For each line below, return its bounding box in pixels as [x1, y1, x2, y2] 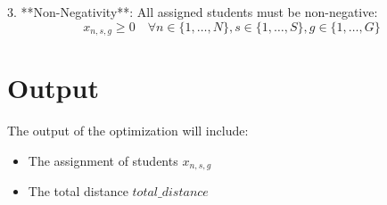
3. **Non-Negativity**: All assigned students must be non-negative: [7, 3, 378, 20]
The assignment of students [28, 151, 178, 169]
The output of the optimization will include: [7, 121, 249, 140]
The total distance [28, 182, 128, 201]
